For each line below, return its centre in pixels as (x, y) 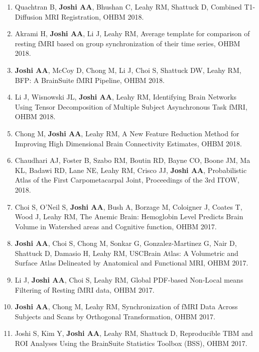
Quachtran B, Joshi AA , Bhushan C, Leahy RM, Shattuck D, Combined (128, 7)
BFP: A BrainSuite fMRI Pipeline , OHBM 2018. (90, 80)
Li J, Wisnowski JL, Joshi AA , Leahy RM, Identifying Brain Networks (126, 97)
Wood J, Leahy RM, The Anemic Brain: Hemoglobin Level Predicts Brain (129, 216)
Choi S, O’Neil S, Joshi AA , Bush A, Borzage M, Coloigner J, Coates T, (128, 206)
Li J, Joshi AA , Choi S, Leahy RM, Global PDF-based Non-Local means (129, 280)
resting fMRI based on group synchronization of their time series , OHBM (127, 43)
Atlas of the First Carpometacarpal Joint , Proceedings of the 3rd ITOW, (127, 180)
